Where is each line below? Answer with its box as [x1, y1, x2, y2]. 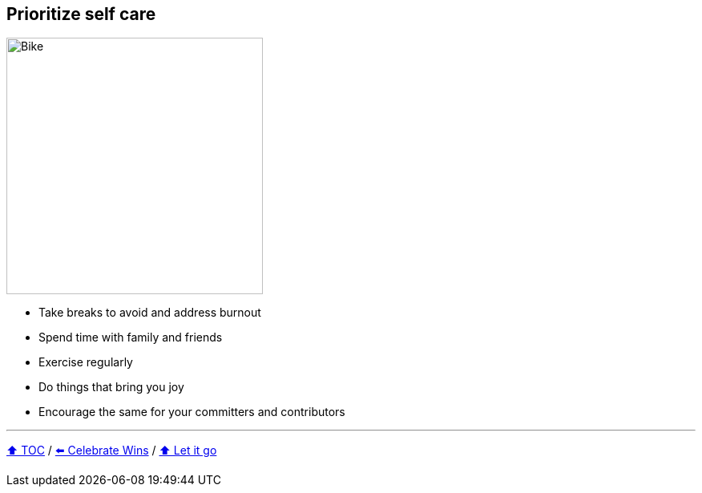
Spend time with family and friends [38, 330, 223, 345]
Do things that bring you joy [38, 380, 184, 394]
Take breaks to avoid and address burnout [38, 305, 261, 320]
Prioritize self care [6, 4, 156, 24]
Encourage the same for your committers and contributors [38, 405, 345, 419]
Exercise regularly [38, 355, 133, 370]
